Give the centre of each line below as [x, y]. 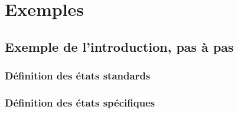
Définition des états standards [78, 76]
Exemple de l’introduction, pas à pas [119, 46]
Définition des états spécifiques [80, 102]
